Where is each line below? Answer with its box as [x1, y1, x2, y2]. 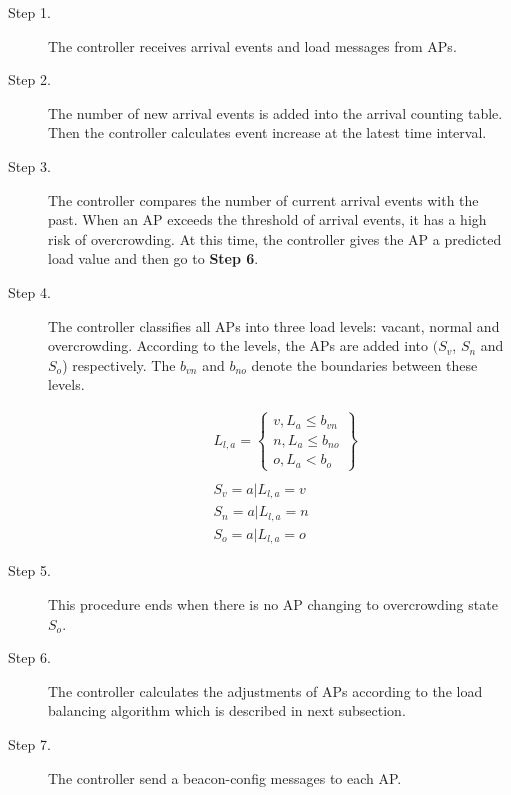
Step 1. [8, 2, 51, 22]
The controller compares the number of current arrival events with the [48, 189, 479, 210]
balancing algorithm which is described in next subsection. [48, 700, 406, 721]
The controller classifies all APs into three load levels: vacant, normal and [48, 315, 500, 336]
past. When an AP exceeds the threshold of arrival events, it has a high [48, 209, 487, 230]
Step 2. [8, 69, 51, 90]
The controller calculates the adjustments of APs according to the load [48, 680, 483, 701]
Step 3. [8, 155, 51, 176]
